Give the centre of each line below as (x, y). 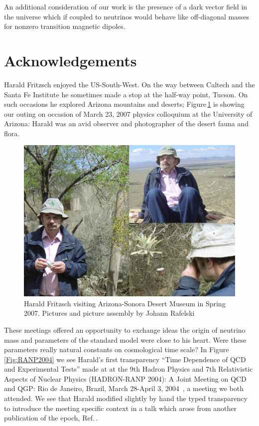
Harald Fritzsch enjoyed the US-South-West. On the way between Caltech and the (129, 84)
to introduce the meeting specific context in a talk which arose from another (120, 408)
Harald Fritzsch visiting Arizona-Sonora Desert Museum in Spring (125, 303)
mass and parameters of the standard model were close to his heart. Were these (125, 339)
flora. (12, 133)
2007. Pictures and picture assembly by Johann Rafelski (109, 313)
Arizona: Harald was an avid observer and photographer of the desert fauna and (126, 123)
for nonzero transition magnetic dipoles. (65, 26)
